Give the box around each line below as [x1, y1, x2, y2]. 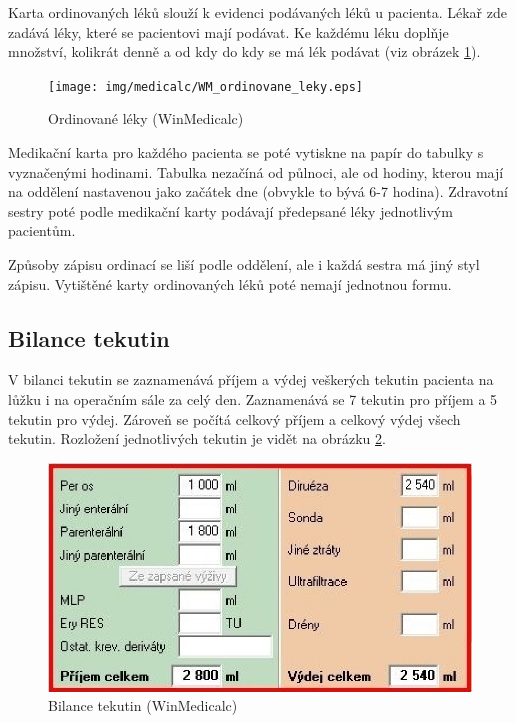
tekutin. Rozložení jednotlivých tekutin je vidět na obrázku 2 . [8, 428, 386, 449]
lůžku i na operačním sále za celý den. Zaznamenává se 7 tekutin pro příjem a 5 [8, 388, 498, 409]
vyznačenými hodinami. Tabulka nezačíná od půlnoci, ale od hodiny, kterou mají [8, 161, 504, 182]
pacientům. [8, 220, 76, 241]
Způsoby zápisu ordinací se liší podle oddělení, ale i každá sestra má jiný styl [8, 254, 480, 274]
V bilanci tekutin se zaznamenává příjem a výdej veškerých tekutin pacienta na [8, 369, 494, 390]
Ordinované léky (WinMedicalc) [48, 108, 244, 129]
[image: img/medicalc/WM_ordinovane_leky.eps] [48, 79, 363, 94]
